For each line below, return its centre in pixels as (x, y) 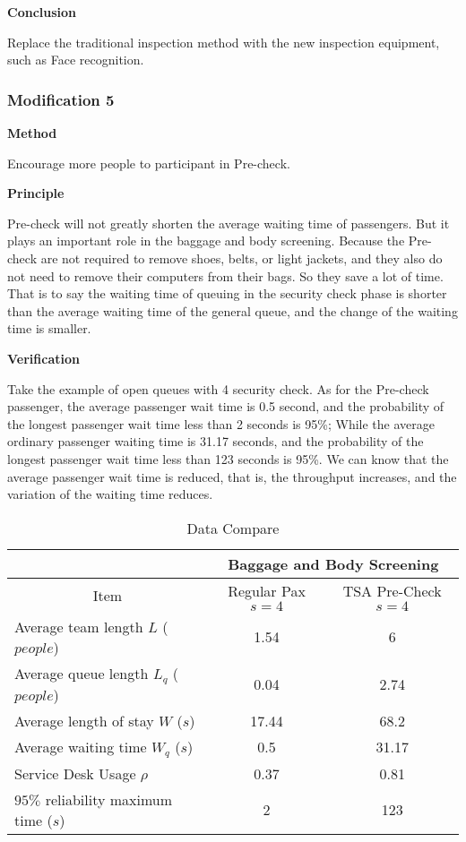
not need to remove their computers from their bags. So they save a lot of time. (225, 275)
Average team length (79, 626)
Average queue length (82, 673)
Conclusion (42, 12)
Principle (36, 193)
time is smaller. (49, 328)
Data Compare (233, 528)
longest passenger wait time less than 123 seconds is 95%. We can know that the (228, 458)
